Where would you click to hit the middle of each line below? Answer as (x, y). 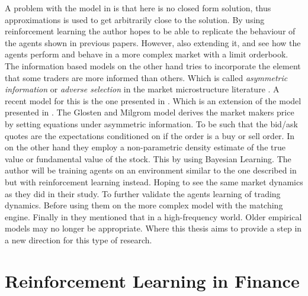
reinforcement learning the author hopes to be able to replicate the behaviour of (150, 31)
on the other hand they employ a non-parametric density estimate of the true (145, 147)
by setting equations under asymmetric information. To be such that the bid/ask (151, 123)
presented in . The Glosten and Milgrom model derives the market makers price (150, 112)
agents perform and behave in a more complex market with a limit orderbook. (147, 54)
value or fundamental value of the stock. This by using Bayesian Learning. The (148, 158)
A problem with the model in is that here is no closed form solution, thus (138, 8)
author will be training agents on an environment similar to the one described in (151, 170)
